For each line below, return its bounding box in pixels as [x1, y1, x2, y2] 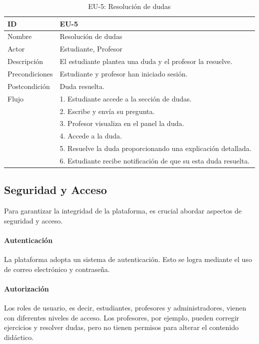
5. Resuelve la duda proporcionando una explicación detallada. [59, 143, 251, 153]
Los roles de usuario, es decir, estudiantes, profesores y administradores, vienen [4, 302, 246, 313]
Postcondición [7, 80, 50, 91]
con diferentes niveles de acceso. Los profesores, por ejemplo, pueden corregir [4, 312, 239, 322]
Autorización [4, 283, 49, 293]
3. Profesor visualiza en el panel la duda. [59, 118, 184, 128]
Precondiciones [7, 68, 53, 78]
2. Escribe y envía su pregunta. [59, 105, 155, 116]
